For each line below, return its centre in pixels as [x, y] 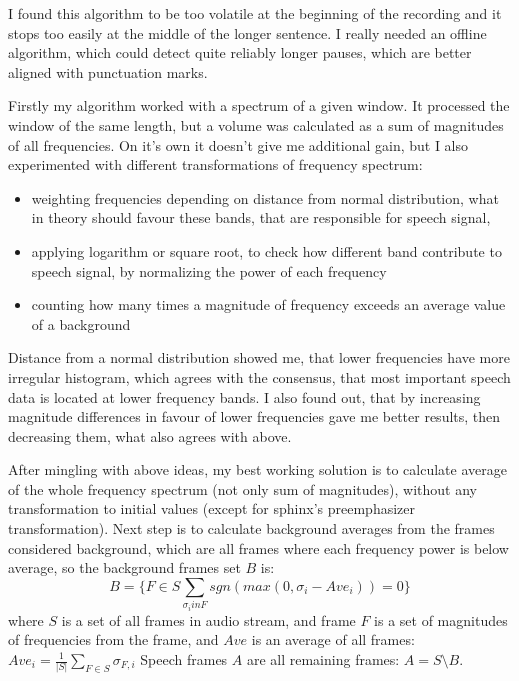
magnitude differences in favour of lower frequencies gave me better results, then [254, 416]
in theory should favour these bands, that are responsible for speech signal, [261, 217]
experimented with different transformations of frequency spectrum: [215, 164]
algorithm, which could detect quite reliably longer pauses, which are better [240, 52]
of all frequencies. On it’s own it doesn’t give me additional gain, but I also [238, 144]
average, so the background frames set [124, 567]
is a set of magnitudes [441, 619]
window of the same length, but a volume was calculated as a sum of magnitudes [256, 124]
